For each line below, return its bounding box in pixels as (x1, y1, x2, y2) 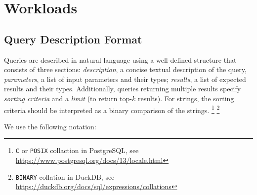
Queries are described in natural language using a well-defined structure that (4, 54, 237, 65)
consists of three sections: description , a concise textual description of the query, (4, 64, 247, 75)
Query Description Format (4, 31, 142, 46)
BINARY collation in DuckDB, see (15, 171, 115, 182)
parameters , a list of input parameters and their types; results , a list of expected (4, 74, 246, 84)
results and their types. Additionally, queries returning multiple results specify (4, 83, 241, 94)
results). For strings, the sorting (137, 93, 234, 103)
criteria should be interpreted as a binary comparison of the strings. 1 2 (4, 103, 220, 115)
